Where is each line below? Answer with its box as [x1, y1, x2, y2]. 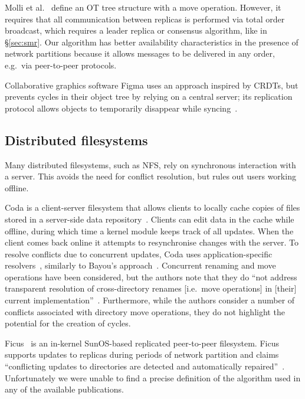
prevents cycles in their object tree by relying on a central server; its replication [5, 90, 293, 103]
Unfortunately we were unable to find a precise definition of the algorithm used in [5, 371, 301, 384]
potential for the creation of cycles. [5, 317, 131, 329]
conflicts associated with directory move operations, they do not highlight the [5, 305, 285, 318]
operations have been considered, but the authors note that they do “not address [5, 270, 297, 283]
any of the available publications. [5, 383, 124, 395]
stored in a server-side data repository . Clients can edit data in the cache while [5, 212, 294, 225]
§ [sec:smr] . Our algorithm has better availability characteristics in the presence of [5, 35, 299, 48]
